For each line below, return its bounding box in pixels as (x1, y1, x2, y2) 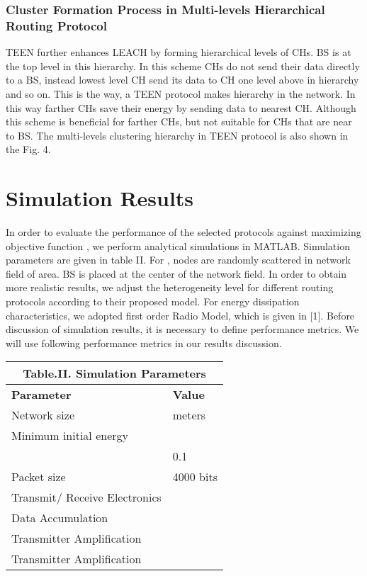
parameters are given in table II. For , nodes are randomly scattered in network (6, 252, 351, 267)
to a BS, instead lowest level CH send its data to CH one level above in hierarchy (6, 72, 359, 87)
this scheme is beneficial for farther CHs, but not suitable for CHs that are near (6, 114, 352, 129)
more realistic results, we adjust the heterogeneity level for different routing (6, 280, 334, 295)
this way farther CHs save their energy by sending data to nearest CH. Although (6, 100, 356, 115)
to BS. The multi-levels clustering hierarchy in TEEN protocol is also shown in (6, 128, 349, 142)
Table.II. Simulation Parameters (23, 365, 206, 382)
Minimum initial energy (11, 427, 128, 444)
